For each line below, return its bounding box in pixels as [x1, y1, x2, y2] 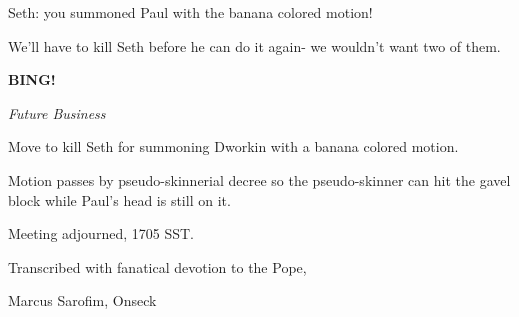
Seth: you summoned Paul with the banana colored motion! [8, 2, 373, 22]
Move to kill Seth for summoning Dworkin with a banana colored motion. [8, 136, 459, 157]
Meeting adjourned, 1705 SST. [8, 223, 194, 244]
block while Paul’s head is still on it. [8, 189, 231, 210]
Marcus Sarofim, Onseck [8, 290, 157, 311]
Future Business [8, 102, 106, 123]
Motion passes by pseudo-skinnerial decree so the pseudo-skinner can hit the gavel [8, 169, 511, 190]
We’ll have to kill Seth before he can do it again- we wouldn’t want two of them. [8, 35, 501, 56]
